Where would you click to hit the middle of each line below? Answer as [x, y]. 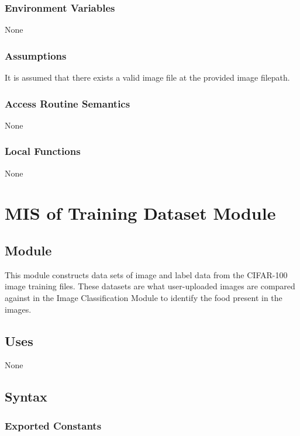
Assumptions [36, 55]
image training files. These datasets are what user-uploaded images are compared [150, 286]
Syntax [26, 397]
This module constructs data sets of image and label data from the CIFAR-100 [146, 274]
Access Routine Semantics [68, 103]
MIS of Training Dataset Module [140, 213]
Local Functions [43, 151]
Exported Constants [53, 425]
